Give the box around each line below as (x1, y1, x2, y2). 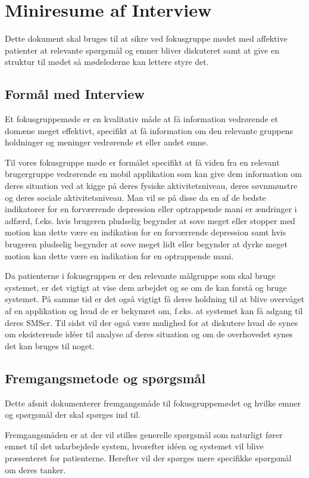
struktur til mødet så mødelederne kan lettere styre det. (5, 55, 209, 68)
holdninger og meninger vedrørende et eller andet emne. (5, 136, 208, 148)
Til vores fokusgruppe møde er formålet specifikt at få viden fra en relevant (5, 156, 280, 168)
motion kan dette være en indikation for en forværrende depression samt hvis (5, 226, 286, 238)
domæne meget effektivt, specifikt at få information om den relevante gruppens (5, 124, 294, 136)
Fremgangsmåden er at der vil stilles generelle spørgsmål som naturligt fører (5, 428, 283, 440)
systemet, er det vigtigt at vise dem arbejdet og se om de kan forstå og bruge (5, 281, 287, 293)
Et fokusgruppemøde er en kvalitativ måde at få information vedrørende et (5, 113, 279, 125)
